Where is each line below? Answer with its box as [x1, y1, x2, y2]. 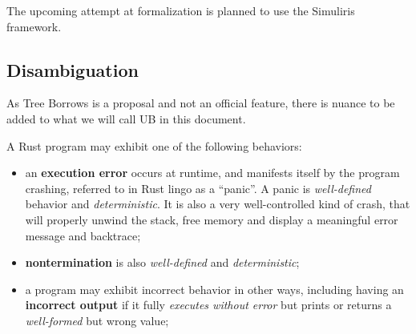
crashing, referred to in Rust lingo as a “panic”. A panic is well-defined [25, 179, 371, 196]
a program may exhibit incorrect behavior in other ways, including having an [25, 280, 404, 297]
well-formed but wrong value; [25, 312, 169, 328]
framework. [6, 18, 62, 34]
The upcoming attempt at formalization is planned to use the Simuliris [6, 2, 355, 18]
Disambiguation [6, 57, 139, 82]
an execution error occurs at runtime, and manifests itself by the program [25, 164, 400, 181]
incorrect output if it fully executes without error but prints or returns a [25, 296, 392, 313]
